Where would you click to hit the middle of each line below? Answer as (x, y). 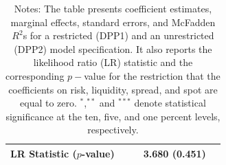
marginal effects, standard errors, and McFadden (113, 22)
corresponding (35, 75)
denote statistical (170, 103)
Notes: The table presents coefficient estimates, (113, 8)
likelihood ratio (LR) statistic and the (113, 62)
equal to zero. (48, 103)
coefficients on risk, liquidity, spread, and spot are (113, 89)
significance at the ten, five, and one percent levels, (113, 116)
